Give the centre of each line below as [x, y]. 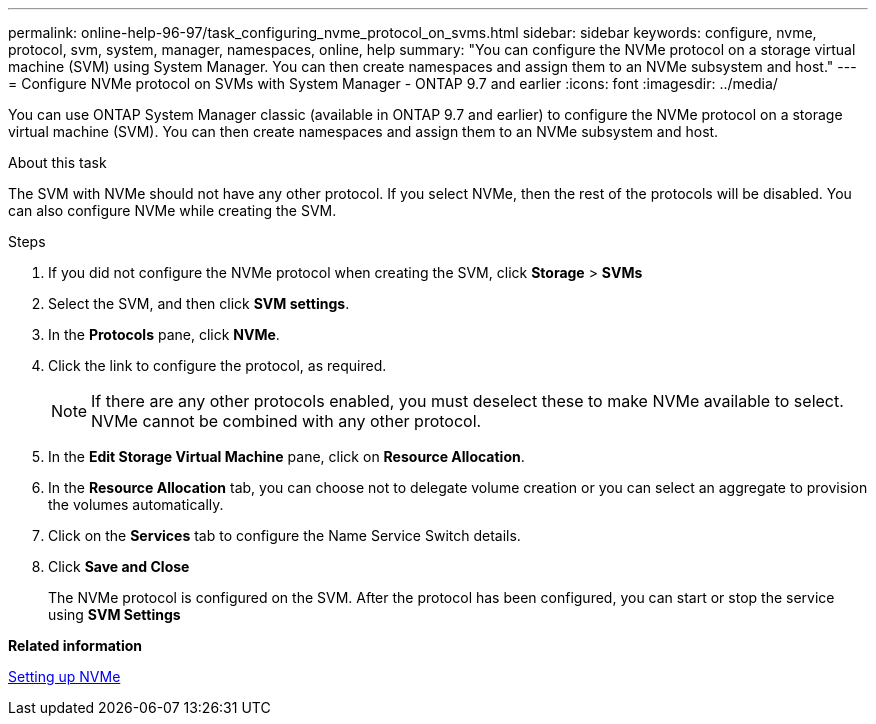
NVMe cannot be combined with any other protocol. [286, 421]
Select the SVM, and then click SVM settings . [199, 303]
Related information [75, 645]
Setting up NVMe [64, 676]
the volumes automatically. [136, 504]
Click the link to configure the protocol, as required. [217, 365]
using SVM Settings [114, 614]
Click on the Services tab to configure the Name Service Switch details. [284, 535]
